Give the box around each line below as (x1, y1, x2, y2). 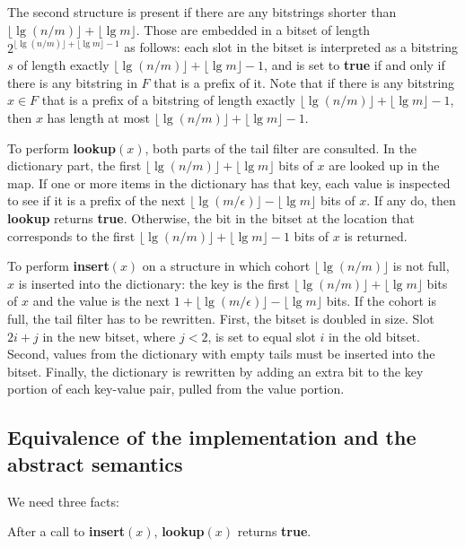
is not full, (392, 256, 450, 275)
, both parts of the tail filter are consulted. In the (145, 138, 417, 157)
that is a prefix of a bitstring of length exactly (41, 91, 295, 109)
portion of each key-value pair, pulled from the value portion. (7, 379, 345, 398)
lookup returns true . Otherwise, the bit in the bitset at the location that (7, 208, 415, 227)
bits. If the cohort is (326, 291, 436, 310)
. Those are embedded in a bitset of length (136, 20, 371, 39)
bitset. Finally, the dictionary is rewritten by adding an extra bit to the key (7, 361, 424, 380)
